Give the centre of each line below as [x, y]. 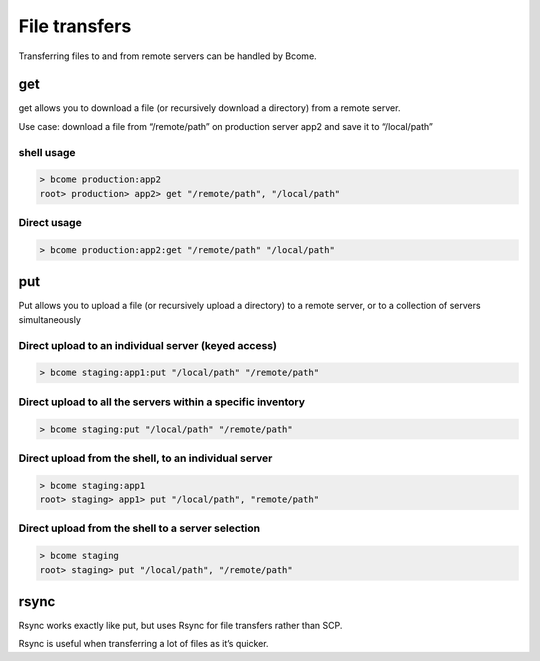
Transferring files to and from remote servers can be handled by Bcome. [167, 56]
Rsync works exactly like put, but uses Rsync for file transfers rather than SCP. [180, 626]
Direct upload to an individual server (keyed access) [147, 345]
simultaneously [50, 319]
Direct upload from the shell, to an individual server [145, 458]
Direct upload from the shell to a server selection [139, 528]
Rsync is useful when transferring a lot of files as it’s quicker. [143, 644]
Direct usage [50, 223]
